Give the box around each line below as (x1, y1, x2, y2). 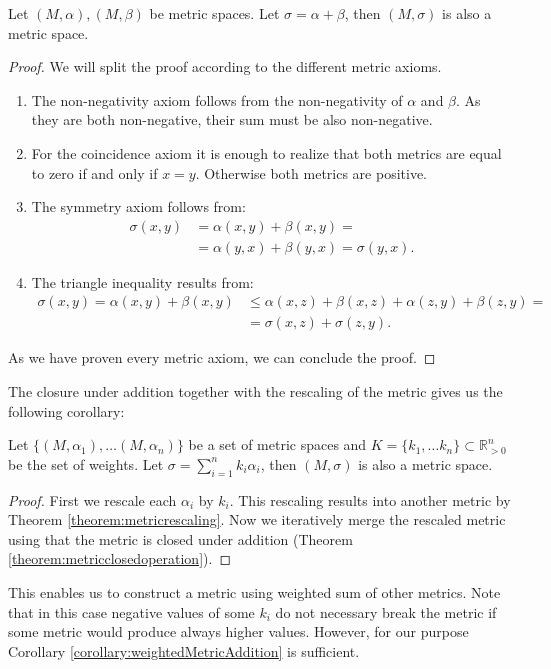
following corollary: (8, 400, 125, 421)
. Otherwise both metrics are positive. (195, 162, 428, 183)
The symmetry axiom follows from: (31, 196, 246, 217)
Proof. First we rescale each (8, 489, 177, 510)
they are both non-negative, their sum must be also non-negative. (31, 109, 433, 130)
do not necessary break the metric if (275, 601, 497, 622)
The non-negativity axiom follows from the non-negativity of (31, 89, 403, 110)
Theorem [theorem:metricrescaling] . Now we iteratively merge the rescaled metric (8, 509, 506, 530)
